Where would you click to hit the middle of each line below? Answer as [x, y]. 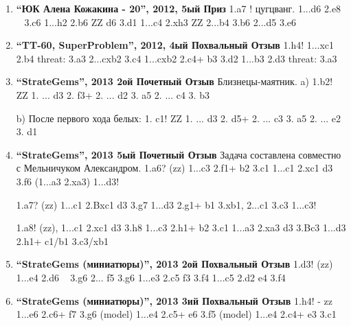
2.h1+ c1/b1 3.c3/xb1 [62, 241]
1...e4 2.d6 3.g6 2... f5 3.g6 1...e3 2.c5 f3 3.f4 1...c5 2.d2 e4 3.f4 [151, 277]
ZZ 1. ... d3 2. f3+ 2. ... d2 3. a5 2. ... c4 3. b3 [113, 94]
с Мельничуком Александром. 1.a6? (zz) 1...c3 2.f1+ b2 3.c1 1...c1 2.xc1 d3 [174, 168]
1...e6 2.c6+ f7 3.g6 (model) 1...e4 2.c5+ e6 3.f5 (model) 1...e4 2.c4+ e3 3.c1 [176, 314]
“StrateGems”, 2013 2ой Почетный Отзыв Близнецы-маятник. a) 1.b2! [174, 81]
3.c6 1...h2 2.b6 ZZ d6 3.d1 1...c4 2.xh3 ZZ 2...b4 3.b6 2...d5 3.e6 [160, 22]
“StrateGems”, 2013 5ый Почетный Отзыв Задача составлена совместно [179, 154]
